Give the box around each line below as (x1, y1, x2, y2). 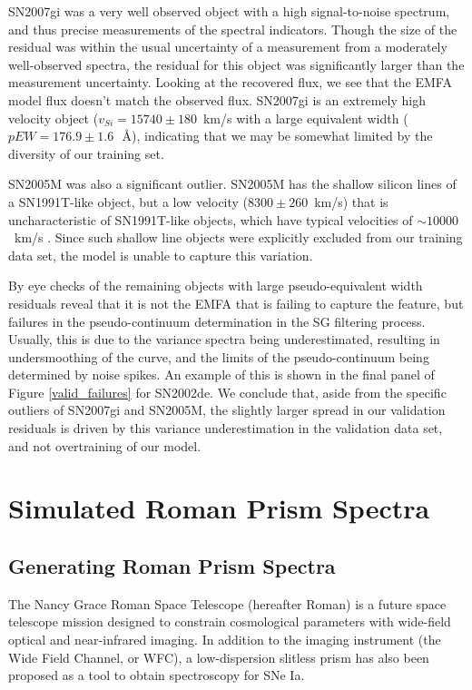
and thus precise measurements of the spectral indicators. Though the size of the (8, 19, 457, 38)
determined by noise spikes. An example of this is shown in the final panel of (8, 365, 435, 384)
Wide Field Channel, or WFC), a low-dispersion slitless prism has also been (8, 647, 429, 666)
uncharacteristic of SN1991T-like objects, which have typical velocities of (8, 210, 413, 229)
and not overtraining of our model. (8, 436, 202, 455)
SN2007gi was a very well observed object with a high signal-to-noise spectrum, (8, 2, 450, 20)
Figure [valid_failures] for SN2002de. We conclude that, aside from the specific (8, 382, 447, 401)
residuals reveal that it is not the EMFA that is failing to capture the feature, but (8, 293, 464, 312)
